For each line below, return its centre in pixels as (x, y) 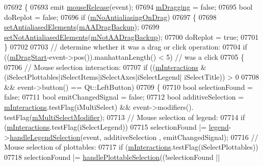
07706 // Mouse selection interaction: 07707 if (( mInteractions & (105, 67)
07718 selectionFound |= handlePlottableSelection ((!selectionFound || (112, 157)
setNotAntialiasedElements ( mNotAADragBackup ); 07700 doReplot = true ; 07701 (131, 37)
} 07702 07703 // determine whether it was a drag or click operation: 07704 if (126, 47)
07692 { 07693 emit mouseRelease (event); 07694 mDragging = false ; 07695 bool (128, 7)
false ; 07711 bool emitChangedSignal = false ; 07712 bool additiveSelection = (124, 97)
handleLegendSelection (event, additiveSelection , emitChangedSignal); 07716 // (134, 137)
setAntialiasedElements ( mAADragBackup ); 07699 (82, 27)
